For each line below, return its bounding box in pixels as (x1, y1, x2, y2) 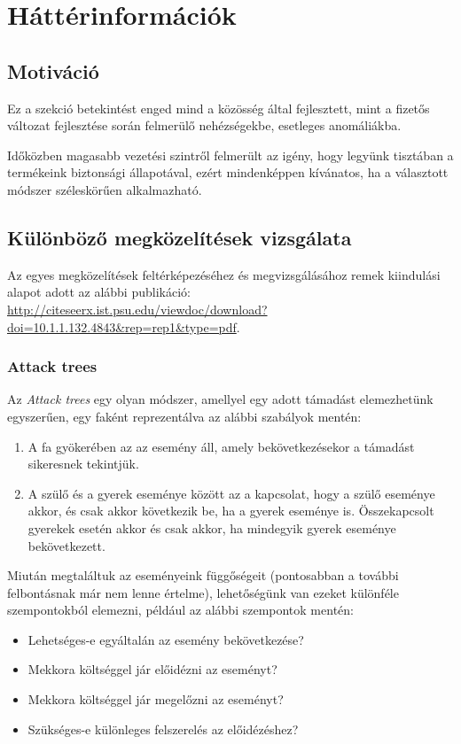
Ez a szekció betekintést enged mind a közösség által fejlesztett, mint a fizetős (7, 98, 430, 117)
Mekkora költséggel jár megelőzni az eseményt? (27, 690, 284, 709)
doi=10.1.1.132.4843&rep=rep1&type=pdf (7, 317, 237, 336)
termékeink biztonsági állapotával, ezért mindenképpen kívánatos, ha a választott (7, 163, 449, 182)
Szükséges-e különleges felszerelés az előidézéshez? (27, 719, 299, 738)
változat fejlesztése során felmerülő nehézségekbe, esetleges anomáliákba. (7, 116, 402, 135)
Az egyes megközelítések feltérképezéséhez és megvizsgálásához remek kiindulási (7, 265, 441, 283)
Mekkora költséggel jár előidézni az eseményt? (27, 660, 277, 678)
